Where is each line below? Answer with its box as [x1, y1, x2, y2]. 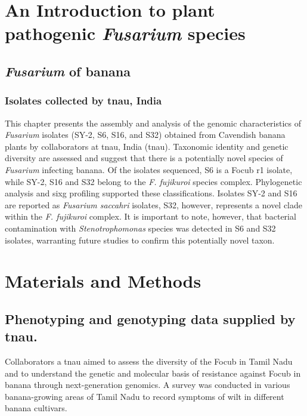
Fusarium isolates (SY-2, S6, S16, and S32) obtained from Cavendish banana [5, 128, 286, 141]
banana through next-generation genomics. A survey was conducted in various [5, 378, 290, 391]
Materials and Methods [5, 269, 201, 293]
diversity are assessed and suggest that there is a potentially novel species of [5, 152, 283, 164]
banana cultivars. [5, 402, 67, 414]
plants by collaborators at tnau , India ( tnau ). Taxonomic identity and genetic [5, 140, 289, 152]
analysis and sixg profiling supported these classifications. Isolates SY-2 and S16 [5, 187, 297, 199]
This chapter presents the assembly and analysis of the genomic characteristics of [5, 116, 302, 129]
